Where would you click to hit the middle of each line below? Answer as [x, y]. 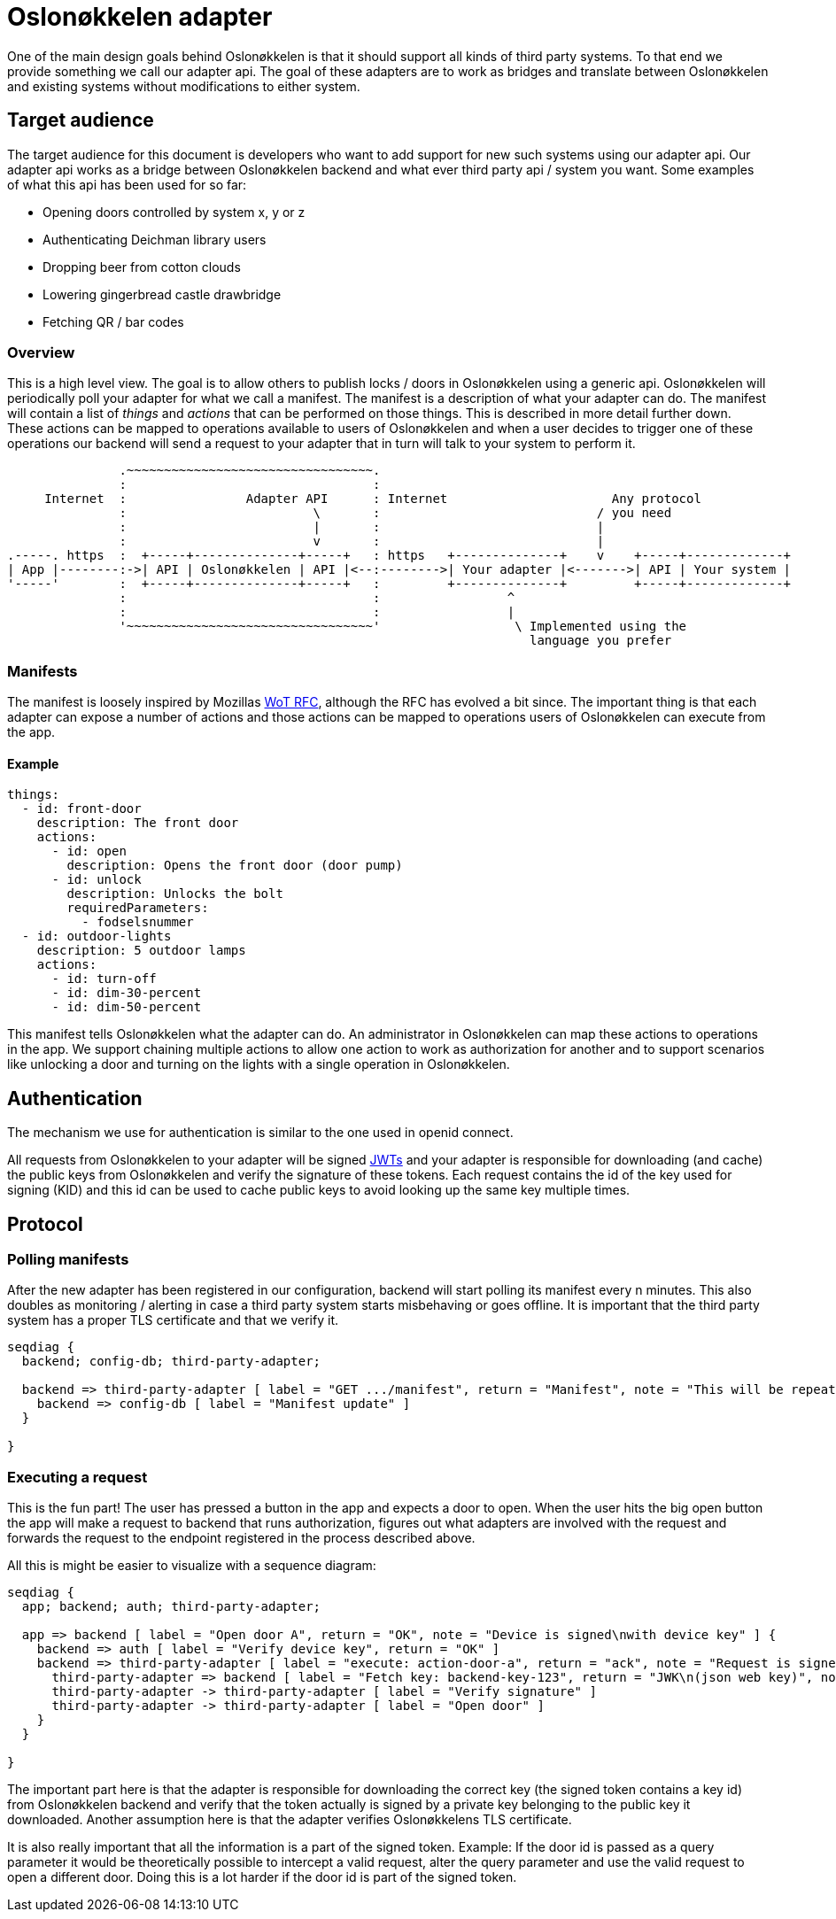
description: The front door [138, 823]
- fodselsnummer [138, 922]
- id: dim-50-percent [127, 1007]
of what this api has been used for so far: [127, 184]
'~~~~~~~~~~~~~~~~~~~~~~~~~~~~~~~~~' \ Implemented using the [403, 627]
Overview [41, 352]
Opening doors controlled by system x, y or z [174, 212]
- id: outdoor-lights [97, 936]
